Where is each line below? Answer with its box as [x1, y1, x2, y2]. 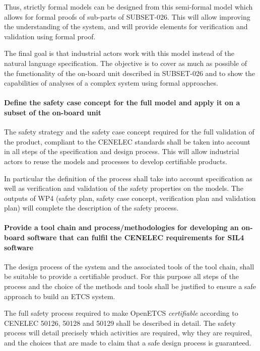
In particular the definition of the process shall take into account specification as [4, 173, 252, 183]
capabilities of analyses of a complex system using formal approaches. [4, 78, 218, 88]
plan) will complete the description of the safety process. [4, 202, 179, 213]
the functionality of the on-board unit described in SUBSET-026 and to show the [4, 67, 255, 78]
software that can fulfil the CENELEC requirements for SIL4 [27, 232, 244, 243]
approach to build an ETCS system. [4, 291, 115, 301]
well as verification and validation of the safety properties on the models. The [4, 183, 243, 193]
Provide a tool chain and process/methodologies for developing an [4, 222, 239, 233]
